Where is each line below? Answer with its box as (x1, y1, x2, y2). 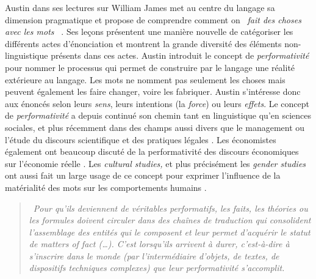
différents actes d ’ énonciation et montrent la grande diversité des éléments (5, 37, 282, 50)
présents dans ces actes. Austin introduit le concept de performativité (51, 49, 309, 62)
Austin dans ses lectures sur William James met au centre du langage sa (5, 1, 275, 13)
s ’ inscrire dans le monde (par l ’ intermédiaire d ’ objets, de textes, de (29, 249, 279, 262)
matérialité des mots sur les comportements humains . (5, 180, 207, 193)
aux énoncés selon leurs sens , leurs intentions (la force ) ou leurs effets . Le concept (5, 97, 310, 110)
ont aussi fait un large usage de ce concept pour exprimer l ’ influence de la (5, 169, 281, 182)
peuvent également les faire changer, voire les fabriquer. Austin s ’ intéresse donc (5, 85, 301, 98)
